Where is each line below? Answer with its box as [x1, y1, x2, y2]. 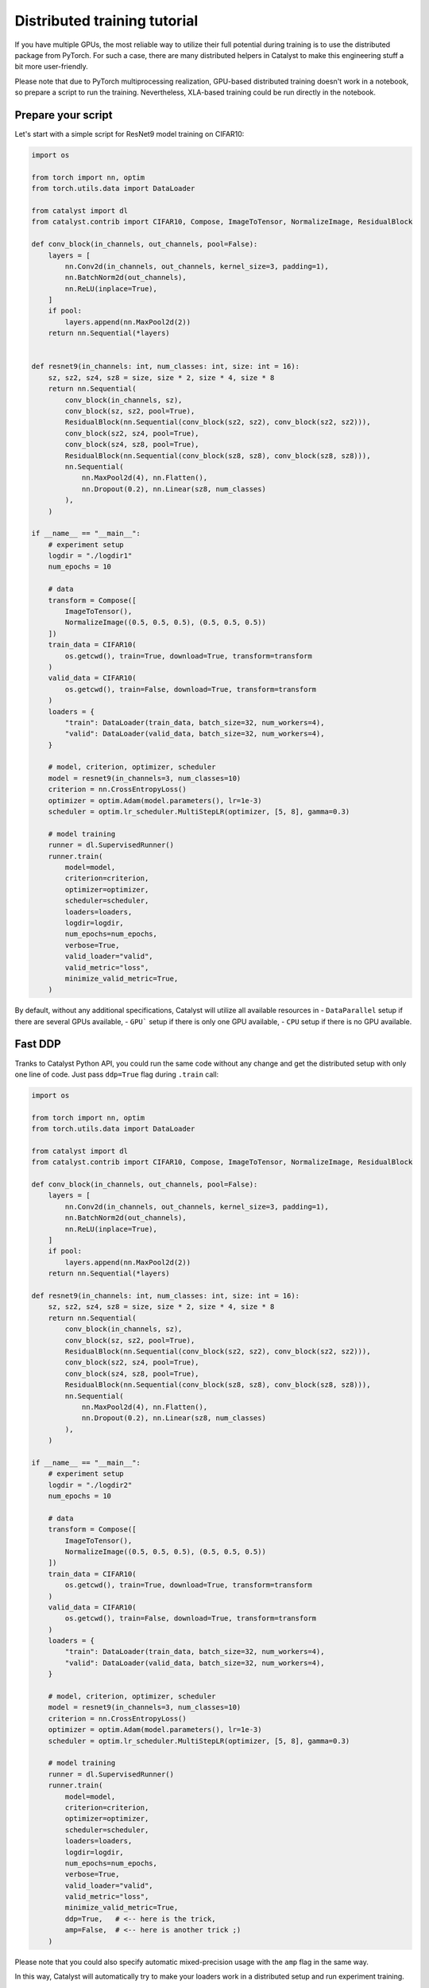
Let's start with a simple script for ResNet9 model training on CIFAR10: [14, 130, 245, 139]
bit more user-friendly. [14, 62, 88, 72]
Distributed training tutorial [14, 12, 199, 29]
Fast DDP [14, 1038, 61, 1051]
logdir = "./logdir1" [48, 551, 133, 561]
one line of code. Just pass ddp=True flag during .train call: [14, 1070, 219, 1079]
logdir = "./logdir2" [48, 1480, 133, 1489]
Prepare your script [14, 108, 113, 122]
